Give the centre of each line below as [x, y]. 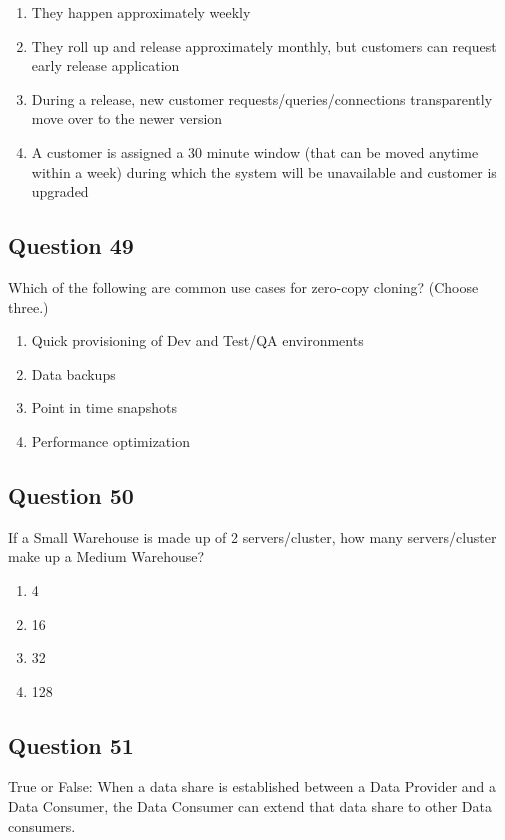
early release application [105, 65]
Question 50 [71, 494]
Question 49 [71, 245]
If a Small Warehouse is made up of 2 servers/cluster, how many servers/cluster [252, 536]
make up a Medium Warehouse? [106, 556]
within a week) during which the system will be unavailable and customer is [264, 171]
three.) [28, 306]
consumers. [42, 825]
